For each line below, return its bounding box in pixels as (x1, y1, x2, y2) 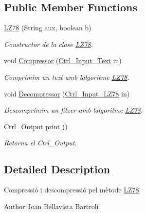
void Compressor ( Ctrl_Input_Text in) (4, 55, 122, 66)
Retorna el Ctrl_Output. (4, 138, 77, 148)
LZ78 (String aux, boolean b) (4, 23, 91, 33)
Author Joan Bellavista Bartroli (4, 201, 99, 211)
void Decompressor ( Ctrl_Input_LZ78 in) (4, 88, 130, 98)
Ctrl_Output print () (4, 121, 68, 131)
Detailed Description (4, 162, 110, 177)
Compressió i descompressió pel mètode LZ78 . (4, 185, 141, 195)
